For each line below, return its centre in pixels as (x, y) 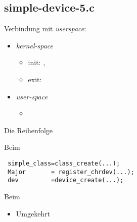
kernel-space (34, 45)
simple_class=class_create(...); (64, 163)
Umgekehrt (33, 213)
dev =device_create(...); (66, 180)
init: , (37, 62)
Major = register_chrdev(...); (71, 172)
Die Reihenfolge (29, 130)
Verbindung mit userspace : (45, 29)
